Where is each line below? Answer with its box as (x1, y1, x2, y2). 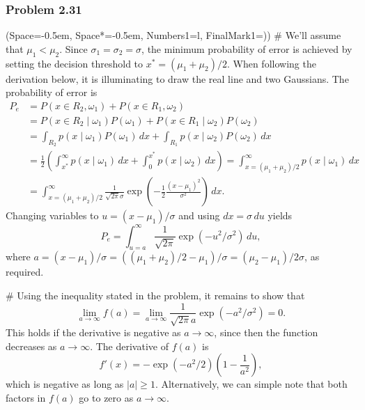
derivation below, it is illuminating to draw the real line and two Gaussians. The (6, 71, 349, 86)
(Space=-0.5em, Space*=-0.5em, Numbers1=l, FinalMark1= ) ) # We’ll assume (6, 28, 341, 42)
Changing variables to (6, 208, 99, 223)
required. (6, 265, 44, 279)
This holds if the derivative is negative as (6, 324, 181, 339)
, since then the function (214, 324, 318, 339)
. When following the (226, 56, 316, 70)
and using (178, 208, 220, 223)
